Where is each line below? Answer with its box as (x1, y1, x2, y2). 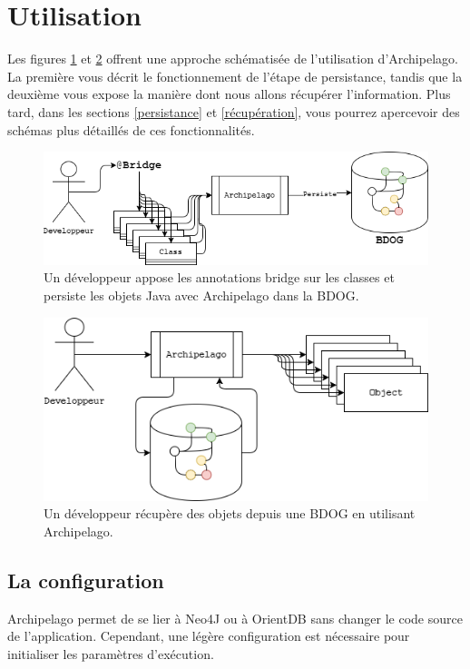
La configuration (7, 566, 164, 594)
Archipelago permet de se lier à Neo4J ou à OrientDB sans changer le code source (7, 608, 463, 627)
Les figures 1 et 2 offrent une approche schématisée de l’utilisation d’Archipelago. (7, 49, 458, 68)
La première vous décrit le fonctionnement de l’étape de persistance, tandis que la (7, 66, 463, 85)
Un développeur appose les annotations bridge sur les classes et (44, 268, 395, 287)
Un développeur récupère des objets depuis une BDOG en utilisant (44, 504, 416, 523)
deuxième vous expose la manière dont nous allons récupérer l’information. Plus (7, 84, 451, 103)
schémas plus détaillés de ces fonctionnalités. (7, 120, 255, 139)
